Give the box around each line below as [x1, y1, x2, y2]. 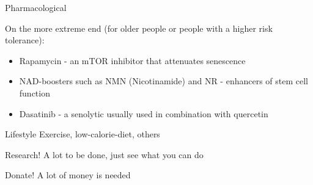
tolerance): [5, 34, 45, 46]
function [19, 86, 50, 99]
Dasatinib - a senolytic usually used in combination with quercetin [19, 107, 268, 120]
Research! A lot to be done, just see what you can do [5, 148, 204, 161]
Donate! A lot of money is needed [5, 169, 131, 181]
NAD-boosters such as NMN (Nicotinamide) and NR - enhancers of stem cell [19, 74, 309, 87]
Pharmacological [5, 1, 67, 13]
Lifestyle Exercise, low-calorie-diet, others [5, 128, 160, 140]
